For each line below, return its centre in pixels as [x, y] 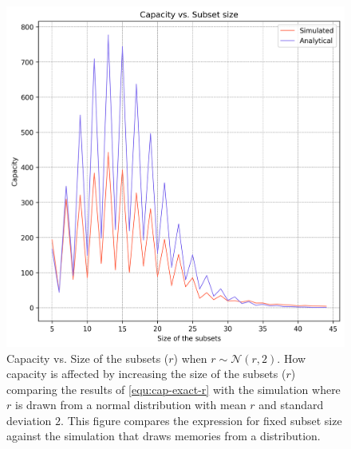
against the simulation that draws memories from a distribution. [164, 436]
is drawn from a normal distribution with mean [130, 405]
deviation [29, 420]
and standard [291, 405]
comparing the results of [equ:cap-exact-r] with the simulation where [174, 389]
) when [190, 358]
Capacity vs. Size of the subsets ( [88, 358]
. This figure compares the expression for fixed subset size [201, 420]
